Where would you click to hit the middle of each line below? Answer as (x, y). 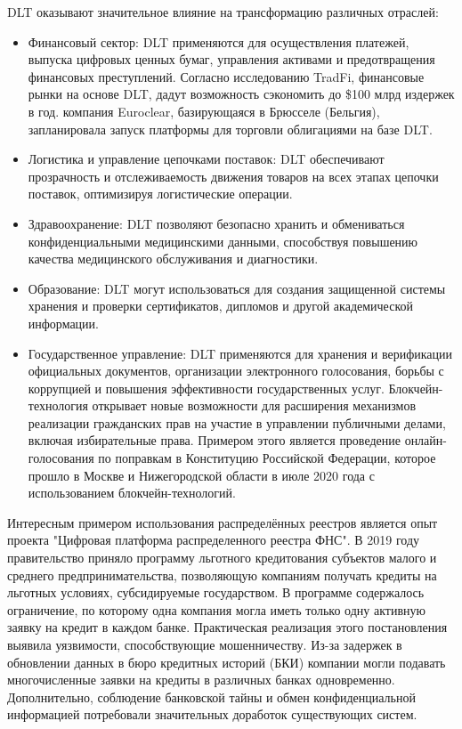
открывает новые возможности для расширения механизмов (254, 405)
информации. (63, 323)
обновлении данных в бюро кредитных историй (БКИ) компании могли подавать (227, 662)
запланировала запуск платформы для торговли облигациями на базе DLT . (230, 129)
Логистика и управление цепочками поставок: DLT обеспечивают (206, 159)
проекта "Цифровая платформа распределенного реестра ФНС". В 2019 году (214, 540)
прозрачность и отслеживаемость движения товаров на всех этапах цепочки (233, 176)
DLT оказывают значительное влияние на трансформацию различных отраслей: (223, 12)
